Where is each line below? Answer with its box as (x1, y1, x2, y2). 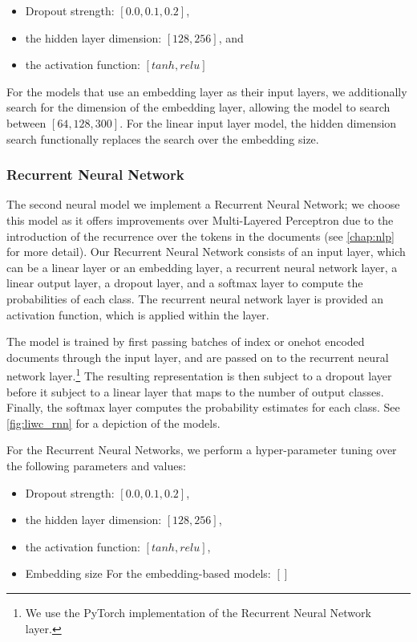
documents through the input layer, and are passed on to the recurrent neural (6, 348, 389, 365)
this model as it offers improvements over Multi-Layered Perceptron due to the (6, 211, 394, 228)
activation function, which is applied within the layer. (6, 306, 269, 323)
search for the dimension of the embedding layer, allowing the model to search (6, 99, 391, 116)
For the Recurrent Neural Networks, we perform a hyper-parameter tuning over (6, 441, 397, 458)
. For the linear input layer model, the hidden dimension (119, 114, 397, 131)
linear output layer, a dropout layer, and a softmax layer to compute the (6, 274, 363, 291)
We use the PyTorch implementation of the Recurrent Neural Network (25, 603, 371, 620)
